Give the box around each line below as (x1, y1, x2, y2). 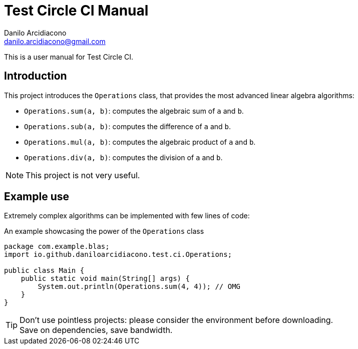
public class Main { (4, 266, 85, 275)
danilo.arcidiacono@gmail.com (4, 37, 106, 46)
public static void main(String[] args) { (21, 274, 190, 283)
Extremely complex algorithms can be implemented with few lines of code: (4, 211, 250, 220)
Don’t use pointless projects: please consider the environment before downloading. (20, 315, 333, 325)
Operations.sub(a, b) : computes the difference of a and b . (24, 122, 231, 131)
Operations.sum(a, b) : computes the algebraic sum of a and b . (24, 106, 244, 115)
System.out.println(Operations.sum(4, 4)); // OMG (38, 282, 241, 291)
